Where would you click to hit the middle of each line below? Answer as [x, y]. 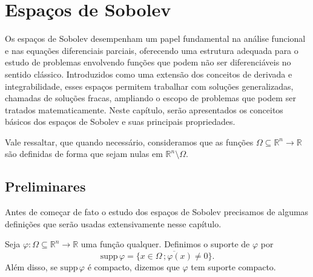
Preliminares [45, 186]
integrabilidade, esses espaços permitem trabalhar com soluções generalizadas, [149, 86]
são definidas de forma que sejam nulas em [84, 154]
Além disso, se [31, 267]
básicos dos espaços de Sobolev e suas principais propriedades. [120, 122]
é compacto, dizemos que [133, 267]
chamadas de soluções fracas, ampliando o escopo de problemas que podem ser [150, 98]
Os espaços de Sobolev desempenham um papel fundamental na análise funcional [155, 38]
